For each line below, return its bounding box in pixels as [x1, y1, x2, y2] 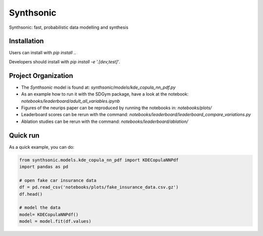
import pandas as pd [19, 164, 68, 169]
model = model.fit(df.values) [19, 218, 92, 224]
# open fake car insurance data [19, 177, 97, 183]
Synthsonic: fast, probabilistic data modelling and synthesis [9, 24, 129, 30]
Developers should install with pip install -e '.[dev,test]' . [9, 59, 120, 64]
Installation [9, 37, 44, 45]
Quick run [9, 131, 40, 139]
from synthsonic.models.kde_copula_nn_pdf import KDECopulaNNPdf [19, 157, 179, 163]
